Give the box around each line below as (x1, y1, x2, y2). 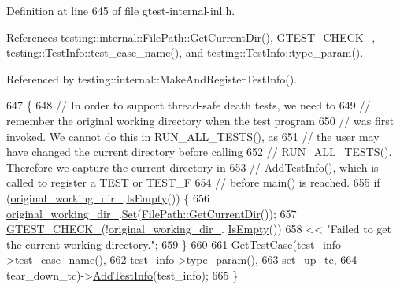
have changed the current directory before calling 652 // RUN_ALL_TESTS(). (6, 143, 392, 160)
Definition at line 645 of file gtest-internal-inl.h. (6, 2, 235, 18)
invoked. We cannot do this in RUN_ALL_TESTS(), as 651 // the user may (6, 128, 380, 144)
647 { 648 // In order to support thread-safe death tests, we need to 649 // (6, 97, 371, 113)
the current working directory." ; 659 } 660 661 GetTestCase (6, 235, 293, 252)
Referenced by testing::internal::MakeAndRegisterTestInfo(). (6, 70, 298, 87)
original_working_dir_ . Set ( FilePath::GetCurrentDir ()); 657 (6, 205, 297, 221)
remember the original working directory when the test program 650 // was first (6, 112, 394, 128)
